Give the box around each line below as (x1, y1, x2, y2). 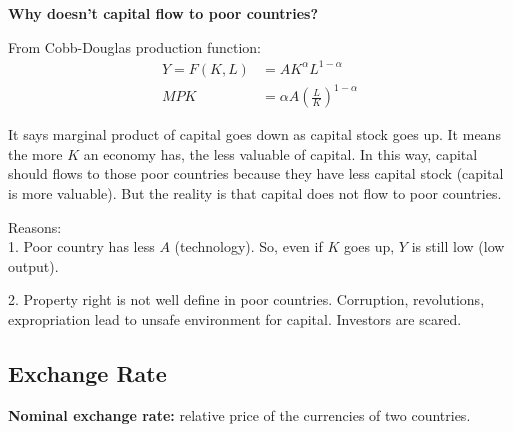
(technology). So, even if (174, 236, 323, 257)
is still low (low (411, 236, 505, 257)
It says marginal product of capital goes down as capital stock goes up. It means (8, 124, 501, 145)
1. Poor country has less (8, 236, 155, 257)
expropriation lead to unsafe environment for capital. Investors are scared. (8, 309, 462, 329)
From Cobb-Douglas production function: (8, 36, 261, 57)
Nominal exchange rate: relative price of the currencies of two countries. (8, 404, 471, 425)
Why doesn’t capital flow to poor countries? (8, 3, 319, 23)
